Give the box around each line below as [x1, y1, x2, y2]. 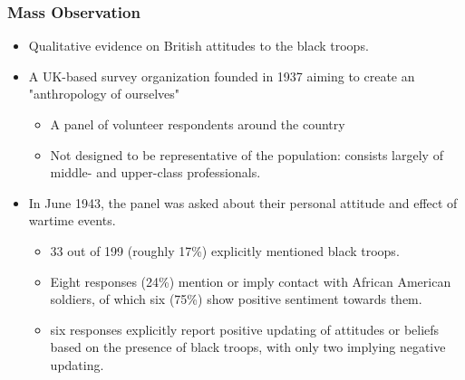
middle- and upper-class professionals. [50, 163, 261, 182]
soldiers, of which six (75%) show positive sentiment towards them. [50, 290, 422, 309]
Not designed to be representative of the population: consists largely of [50, 145, 443, 164]
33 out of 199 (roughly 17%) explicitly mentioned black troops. [50, 241, 400, 260]
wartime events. [28, 211, 116, 230]
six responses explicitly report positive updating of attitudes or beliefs [50, 319, 440, 338]
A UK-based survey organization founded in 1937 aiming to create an [28, 66, 415, 85]
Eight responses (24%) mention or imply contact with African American [50, 271, 451, 290]
